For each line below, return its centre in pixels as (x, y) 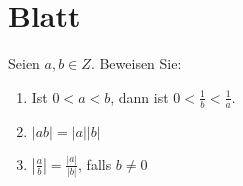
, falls (95, 163)
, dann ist (139, 96)
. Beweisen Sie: (136, 63)
